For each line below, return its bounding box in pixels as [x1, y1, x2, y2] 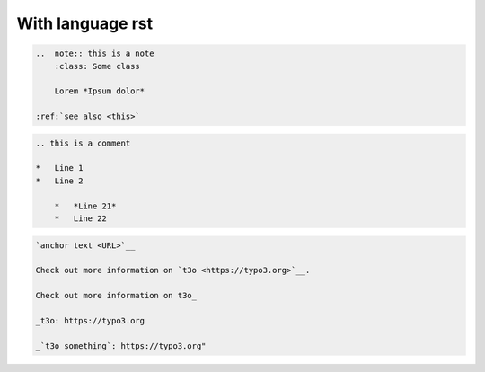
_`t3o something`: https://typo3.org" [35, 341, 207, 350]
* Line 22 [54, 214, 108, 224]
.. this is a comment [35, 137, 131, 148]
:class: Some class [54, 61, 141, 71]
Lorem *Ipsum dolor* [54, 86, 145, 96]
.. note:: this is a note [35, 49, 154, 58]
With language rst [16, 13, 154, 33]
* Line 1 [35, 163, 84, 173]
